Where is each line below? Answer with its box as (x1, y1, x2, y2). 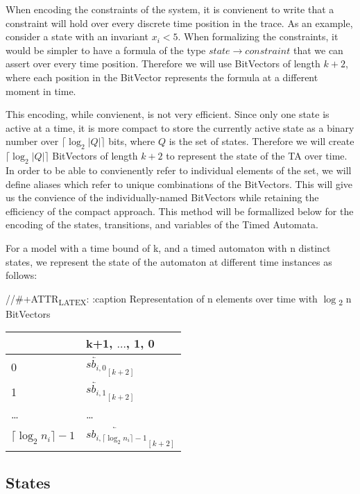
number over (6, 134, 59, 148)
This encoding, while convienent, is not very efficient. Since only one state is (6, 107, 329, 121)
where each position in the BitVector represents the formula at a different (6, 69, 318, 84)
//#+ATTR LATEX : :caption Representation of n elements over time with (6, 291, 318, 307)
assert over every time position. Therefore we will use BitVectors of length (6, 56, 320, 71)
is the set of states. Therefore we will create (169, 134, 354, 148)
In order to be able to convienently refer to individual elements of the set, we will (6, 162, 352, 177)
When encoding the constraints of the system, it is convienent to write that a (6, 2, 334, 16)
